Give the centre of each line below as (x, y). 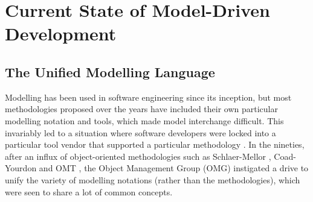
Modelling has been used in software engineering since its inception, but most (148, 97)
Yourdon (21, 168)
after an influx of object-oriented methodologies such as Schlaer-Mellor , (138, 156)
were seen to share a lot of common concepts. (89, 191)
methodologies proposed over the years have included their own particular (141, 109)
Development (61, 33)
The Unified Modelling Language (110, 71)
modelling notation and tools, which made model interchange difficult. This (144, 120)
